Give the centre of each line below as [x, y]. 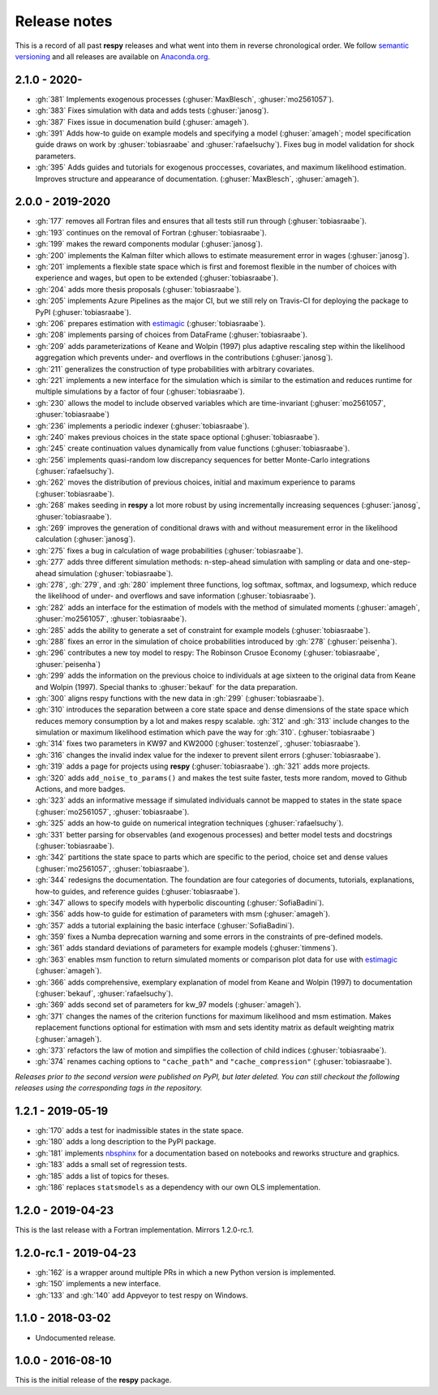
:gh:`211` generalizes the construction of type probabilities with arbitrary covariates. [175, 368]
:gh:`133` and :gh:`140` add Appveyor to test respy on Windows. [142, 1295]
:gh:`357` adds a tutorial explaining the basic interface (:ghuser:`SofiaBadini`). [165, 925]
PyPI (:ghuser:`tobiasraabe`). [83, 312]
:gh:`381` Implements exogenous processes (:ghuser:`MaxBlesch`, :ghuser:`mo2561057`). [185, 99]
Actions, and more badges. [80, 789]
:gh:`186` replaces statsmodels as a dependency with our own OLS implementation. [178, 1187]
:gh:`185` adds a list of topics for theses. [102, 1176]
